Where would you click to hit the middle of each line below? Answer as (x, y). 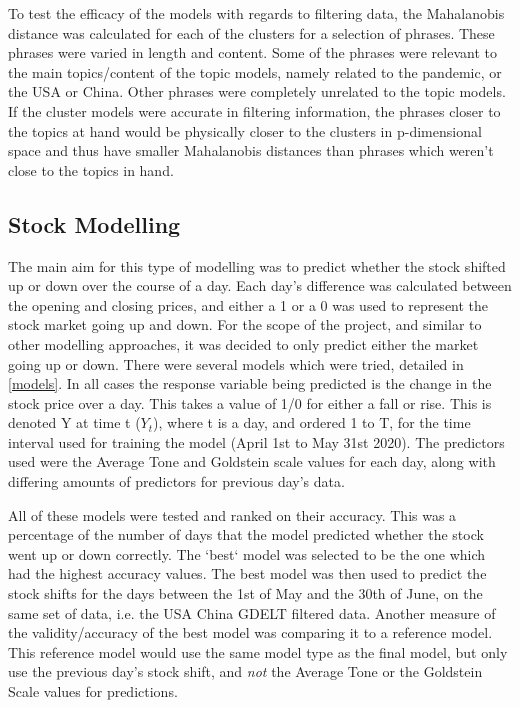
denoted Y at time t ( (74, 422)
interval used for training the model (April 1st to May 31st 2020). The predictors (256, 441)
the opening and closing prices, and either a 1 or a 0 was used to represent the (248, 304)
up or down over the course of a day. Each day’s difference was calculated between (260, 285)
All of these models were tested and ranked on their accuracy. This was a (232, 514)
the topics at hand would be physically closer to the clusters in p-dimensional (245, 130)
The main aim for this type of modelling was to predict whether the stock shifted (257, 265)
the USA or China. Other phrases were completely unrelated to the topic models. (257, 91)
